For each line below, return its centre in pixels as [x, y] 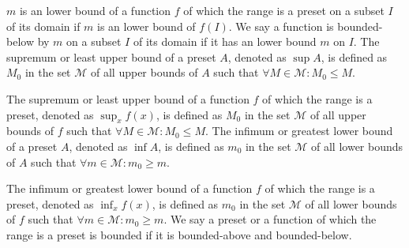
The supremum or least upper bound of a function [128, 98]
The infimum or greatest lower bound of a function [129, 188]
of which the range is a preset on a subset [284, 10]
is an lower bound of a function [95, 10]
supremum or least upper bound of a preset [111, 56]
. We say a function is [281, 26]
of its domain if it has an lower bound [225, 41]
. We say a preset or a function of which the [270, 219]
